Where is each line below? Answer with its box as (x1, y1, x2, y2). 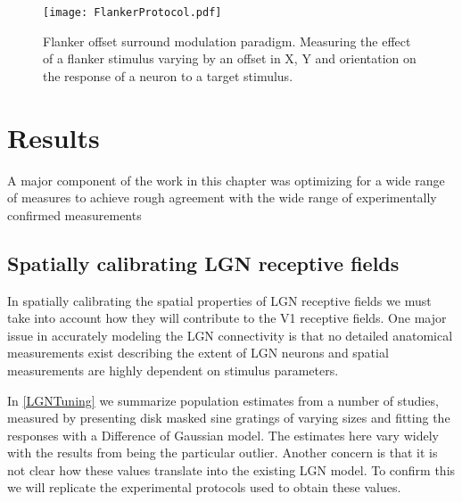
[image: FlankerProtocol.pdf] (43, 6, 222, 19)
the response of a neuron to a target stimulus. (43, 66, 293, 85)
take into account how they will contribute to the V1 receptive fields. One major (7, 309, 447, 327)
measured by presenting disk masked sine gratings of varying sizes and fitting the (7, 408, 450, 427)
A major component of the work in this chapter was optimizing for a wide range (7, 170, 445, 189)
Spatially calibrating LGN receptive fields (7, 249, 400, 276)
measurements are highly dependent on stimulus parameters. (7, 360, 339, 379)
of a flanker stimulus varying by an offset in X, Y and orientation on (43, 49, 417, 68)
